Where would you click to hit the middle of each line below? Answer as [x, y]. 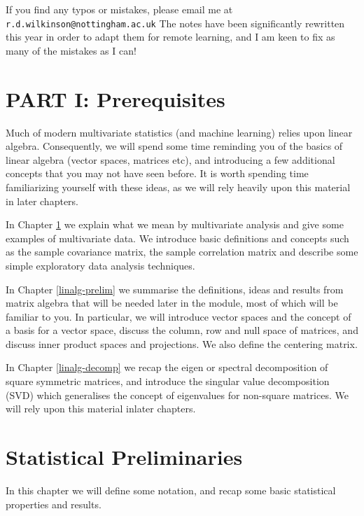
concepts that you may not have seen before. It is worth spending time [157, 173]
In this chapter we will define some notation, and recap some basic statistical [171, 490]
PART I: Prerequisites [115, 98]
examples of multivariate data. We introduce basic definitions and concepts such [177, 238]
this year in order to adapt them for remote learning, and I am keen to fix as [170, 37]
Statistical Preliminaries [124, 457]
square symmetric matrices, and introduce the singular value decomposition [168, 381]
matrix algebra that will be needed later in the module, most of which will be [172, 303]
